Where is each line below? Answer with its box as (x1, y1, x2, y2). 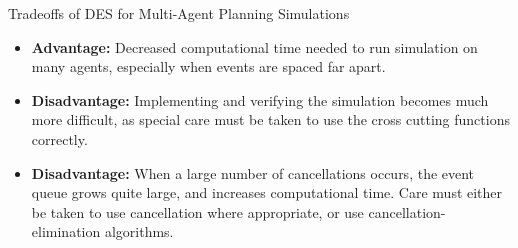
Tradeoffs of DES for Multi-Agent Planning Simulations (8, 3, 350, 23)
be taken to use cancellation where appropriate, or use (31, 201, 364, 222)
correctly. (31, 128, 88, 149)
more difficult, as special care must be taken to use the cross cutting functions (31, 109, 510, 130)
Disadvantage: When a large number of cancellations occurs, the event (31, 162, 475, 183)
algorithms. (104, 221, 174, 242)
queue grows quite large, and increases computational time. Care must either (31, 182, 503, 203)
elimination (31, 221, 101, 242)
